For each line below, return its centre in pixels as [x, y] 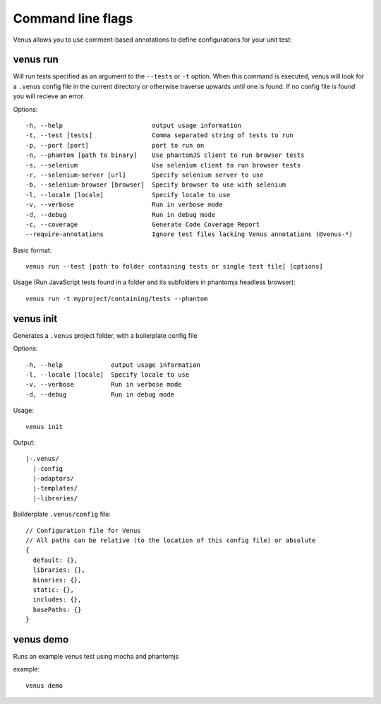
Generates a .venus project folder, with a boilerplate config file [105, 335]
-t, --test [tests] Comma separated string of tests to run [159, 135]
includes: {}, [57, 600]
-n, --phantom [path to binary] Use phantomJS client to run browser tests [165, 155]
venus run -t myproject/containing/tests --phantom [117, 298]
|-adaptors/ [53, 479]
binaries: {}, [57, 580]
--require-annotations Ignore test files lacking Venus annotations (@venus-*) [189, 234]
